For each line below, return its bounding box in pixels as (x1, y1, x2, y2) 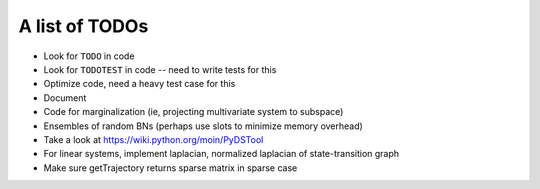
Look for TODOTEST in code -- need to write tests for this (43, 63, 277, 75)
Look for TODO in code (43, 50, 135, 62)
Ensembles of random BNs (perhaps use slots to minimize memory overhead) (43, 120, 364, 132)
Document (43, 91, 87, 104)
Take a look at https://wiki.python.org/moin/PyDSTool (43, 133, 264, 145)
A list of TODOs (18, 15, 149, 37)
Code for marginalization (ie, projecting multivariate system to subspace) (43, 106, 344, 118)
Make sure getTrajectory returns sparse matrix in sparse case (43, 161, 298, 174)
